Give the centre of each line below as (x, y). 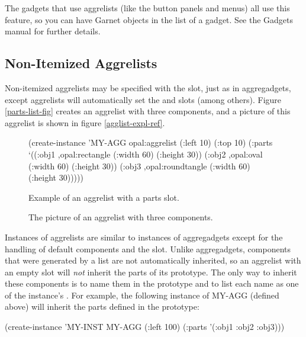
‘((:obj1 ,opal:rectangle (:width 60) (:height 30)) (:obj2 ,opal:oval (146, 154)
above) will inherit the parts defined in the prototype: (102, 306)
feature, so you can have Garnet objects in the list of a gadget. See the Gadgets (149, 19)
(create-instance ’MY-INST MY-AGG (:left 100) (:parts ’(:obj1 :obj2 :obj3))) (145, 327)
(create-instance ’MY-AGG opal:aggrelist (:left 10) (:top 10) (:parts (151, 142)
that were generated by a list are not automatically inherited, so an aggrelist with (153, 260)
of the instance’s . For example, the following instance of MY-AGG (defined (142, 295)
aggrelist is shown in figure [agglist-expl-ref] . (85, 122)
